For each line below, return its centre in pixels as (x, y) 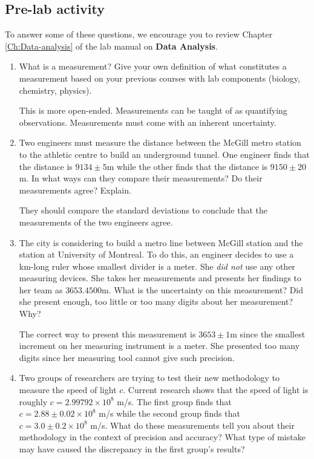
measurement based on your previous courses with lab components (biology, (159, 78)
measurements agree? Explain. (75, 190)
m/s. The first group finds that (174, 401)
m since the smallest (268, 334)
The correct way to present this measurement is (107, 334)
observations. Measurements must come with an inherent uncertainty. (148, 122)
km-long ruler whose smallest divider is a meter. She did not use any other (157, 266)
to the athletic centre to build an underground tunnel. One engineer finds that (164, 154)
